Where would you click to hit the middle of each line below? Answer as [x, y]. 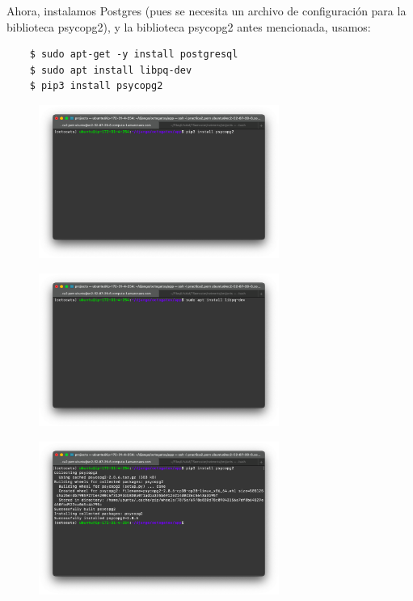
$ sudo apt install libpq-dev [111, 70]
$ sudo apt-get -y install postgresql [134, 55]
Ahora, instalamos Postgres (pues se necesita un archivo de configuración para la [206, 11]
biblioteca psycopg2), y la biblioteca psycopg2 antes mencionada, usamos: [189, 26]
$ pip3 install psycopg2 [96, 86]
